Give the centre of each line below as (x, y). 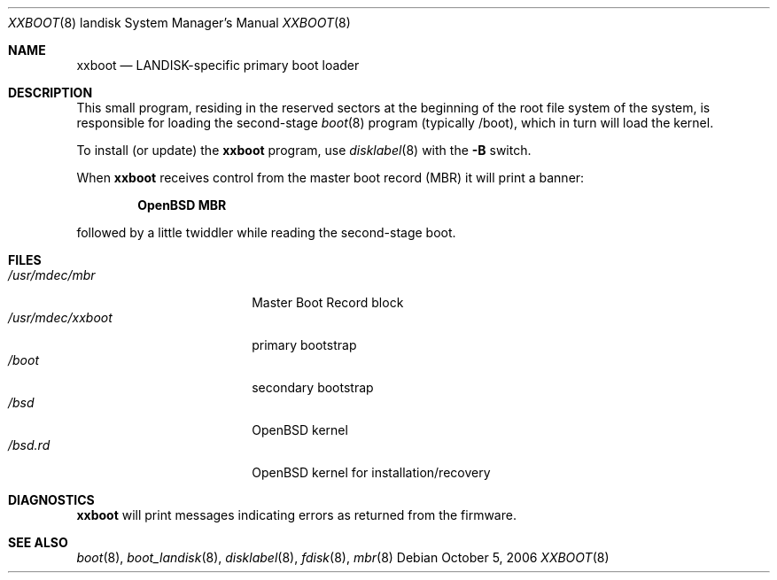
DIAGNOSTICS (51, 500)
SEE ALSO (38, 542)
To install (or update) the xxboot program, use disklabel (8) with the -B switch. (304, 150)
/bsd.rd (29, 445)
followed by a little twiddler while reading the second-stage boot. (266, 232)
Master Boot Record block (328, 302)
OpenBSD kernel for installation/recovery (371, 472)
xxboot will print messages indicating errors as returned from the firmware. (296, 515)
